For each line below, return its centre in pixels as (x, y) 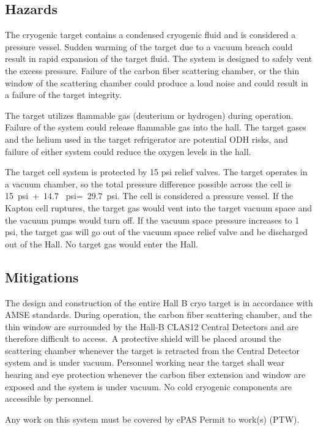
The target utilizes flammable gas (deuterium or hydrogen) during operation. (149, 115)
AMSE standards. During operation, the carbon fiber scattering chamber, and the (158, 315)
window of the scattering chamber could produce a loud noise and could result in (157, 82)
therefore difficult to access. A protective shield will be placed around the (143, 338)
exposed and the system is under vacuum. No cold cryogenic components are (149, 386)
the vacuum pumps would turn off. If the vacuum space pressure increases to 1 (152, 220)
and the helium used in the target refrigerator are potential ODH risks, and (146, 139)
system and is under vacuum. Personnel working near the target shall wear (145, 362)
